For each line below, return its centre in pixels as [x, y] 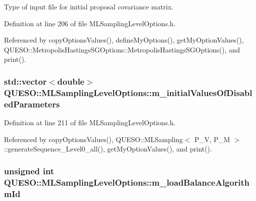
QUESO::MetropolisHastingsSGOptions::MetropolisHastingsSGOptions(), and [122, 49]
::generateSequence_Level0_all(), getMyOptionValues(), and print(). [108, 149]
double [71, 81]
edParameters [32, 104]
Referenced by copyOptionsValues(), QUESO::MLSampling [94, 139]
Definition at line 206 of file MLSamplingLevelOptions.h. [90, 23]
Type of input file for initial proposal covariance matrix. [89, 6]
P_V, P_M [212, 139]
